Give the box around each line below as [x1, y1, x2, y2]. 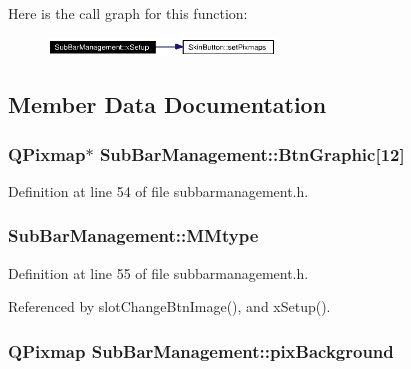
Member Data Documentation [8, 89, 327, 120]
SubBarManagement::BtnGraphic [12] [99, 141, 405, 166]
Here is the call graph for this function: [8, 3, 248, 23]
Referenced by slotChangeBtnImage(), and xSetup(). [8, 296, 331, 317]
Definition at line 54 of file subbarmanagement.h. [8, 180, 309, 201]
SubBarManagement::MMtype [8, 223, 259, 248]
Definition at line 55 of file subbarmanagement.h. [8, 262, 309, 283]
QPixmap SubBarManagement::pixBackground [8, 338, 394, 363]
